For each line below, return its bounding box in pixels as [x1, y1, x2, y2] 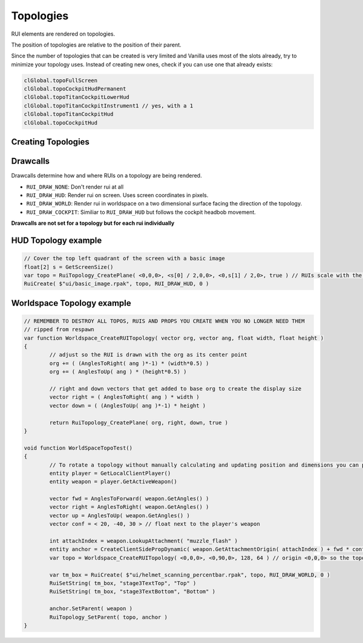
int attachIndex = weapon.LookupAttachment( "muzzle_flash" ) [49, 538, 238, 544]
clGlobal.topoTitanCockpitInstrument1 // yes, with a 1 [24, 102, 194, 109]
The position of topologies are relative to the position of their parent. [11, 41, 181, 48]
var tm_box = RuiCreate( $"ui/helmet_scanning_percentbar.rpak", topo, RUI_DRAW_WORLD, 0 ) [49, 571, 330, 578]
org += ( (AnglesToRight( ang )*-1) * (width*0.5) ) [49, 360, 209, 367]
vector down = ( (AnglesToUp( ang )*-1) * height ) [49, 402, 206, 409]
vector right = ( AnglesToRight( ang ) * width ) [49, 393, 200, 401]
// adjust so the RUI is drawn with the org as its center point [49, 351, 247, 358]
